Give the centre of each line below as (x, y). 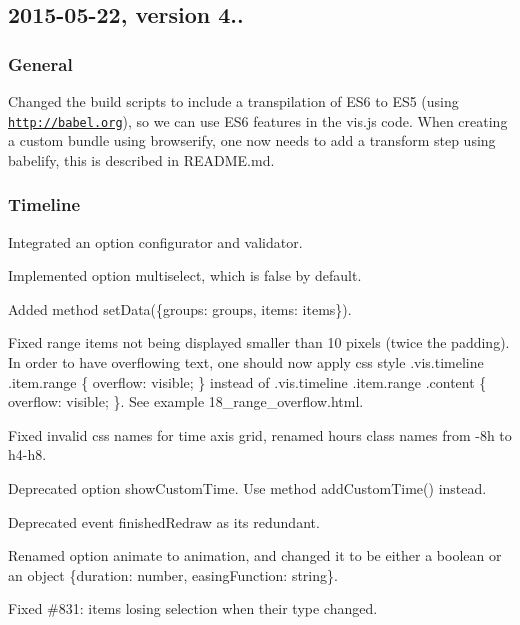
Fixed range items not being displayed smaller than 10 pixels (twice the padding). (259, 342)
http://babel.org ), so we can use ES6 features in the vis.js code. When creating (258, 120)
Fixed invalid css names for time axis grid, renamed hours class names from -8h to (260, 434)
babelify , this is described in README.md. (141, 159)
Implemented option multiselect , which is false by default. (185, 275)
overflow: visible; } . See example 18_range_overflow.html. (186, 401)
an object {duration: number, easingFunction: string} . (173, 574)
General (40, 63)
